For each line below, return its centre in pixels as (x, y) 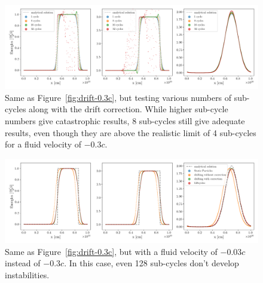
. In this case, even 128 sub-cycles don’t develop (152, 263)
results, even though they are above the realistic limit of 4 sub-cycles (131, 132)
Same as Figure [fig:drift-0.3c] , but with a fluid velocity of (111, 251)
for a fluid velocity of (43, 144)
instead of (23, 263)
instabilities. (27, 274)
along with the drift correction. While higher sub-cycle (129, 109)
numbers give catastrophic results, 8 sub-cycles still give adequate (125, 120)
